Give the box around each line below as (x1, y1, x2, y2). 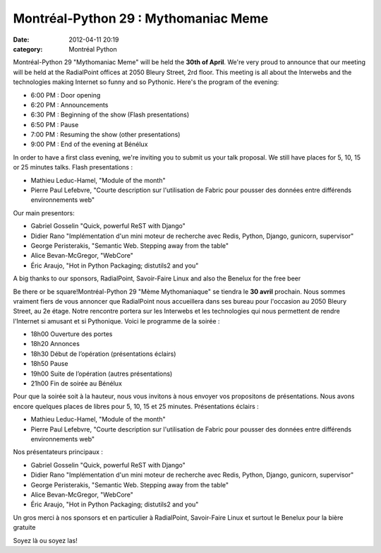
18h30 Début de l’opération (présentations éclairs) (30, 350, 176, 358)
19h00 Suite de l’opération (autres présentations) (30, 369, 173, 378)
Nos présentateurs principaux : (13, 448, 104, 456)
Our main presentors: (13, 208, 75, 217)
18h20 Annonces (30, 340, 80, 348)
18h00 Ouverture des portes (30, 330, 113, 338)
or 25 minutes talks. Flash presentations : (13, 163, 133, 172)
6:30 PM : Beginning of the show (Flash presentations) (30, 110, 190, 119)
